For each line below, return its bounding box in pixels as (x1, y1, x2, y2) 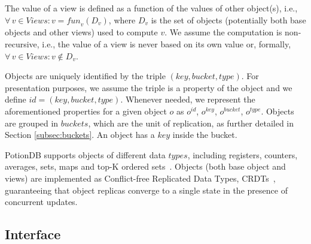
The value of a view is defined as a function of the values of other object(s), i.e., (5, 2, 298, 14)
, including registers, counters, (187, 148, 298, 161)
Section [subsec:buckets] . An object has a (5, 128, 155, 141)
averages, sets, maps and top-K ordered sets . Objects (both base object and (5, 160, 286, 173)
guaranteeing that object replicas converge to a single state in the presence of (5, 183, 288, 196)
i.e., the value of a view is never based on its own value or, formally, (42, 37, 291, 50)
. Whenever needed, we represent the (120, 93, 255, 106)
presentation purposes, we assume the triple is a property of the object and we (5, 81, 292, 94)
